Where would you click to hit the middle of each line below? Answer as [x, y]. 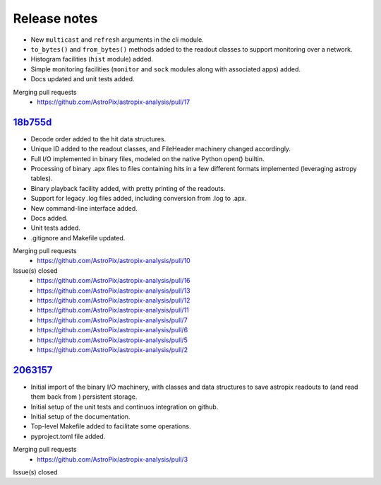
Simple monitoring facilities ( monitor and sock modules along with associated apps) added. [166, 69]
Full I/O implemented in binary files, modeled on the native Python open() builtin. [147, 158]
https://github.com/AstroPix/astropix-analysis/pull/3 [113, 459]
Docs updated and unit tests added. [83, 79]
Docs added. [49, 218]
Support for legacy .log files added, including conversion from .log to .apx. [139, 199]
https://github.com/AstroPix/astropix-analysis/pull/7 [112, 320]
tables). [42, 179]
